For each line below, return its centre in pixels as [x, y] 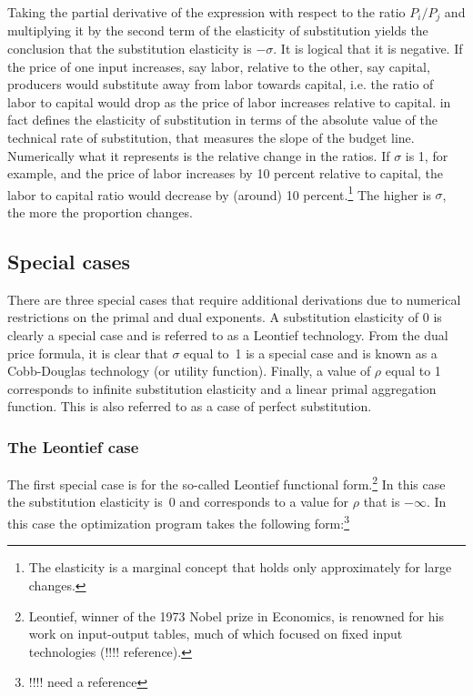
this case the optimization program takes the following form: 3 [179, 522]
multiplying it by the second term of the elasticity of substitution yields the [218, 30]
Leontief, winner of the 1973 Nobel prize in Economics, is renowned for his [236, 615]
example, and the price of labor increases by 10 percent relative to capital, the [226, 173]
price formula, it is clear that [88, 353]
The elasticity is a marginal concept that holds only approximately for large [240, 567]
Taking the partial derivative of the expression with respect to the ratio [206, 12]
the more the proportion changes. [100, 212]
